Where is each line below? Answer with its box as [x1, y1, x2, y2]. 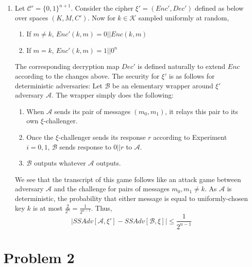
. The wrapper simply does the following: [51, 90, 174, 100]
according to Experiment [153, 132, 227, 142]
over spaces [15, 12, 49, 22]
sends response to [59, 141, 111, 151]
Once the [26, 132, 53, 142]
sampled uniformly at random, [138, 12, 229, 22]
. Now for [87, 12, 116, 22]
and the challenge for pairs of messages [54, 184, 169, 194]
